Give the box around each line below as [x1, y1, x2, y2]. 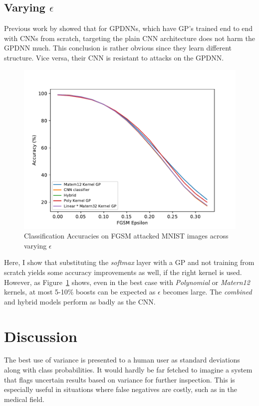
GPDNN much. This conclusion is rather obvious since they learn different [4, 42, 232, 53]
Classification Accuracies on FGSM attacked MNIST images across [24, 230, 229, 241]
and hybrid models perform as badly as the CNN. [4, 296, 156, 306]
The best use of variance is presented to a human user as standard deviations [4, 354, 240, 365]
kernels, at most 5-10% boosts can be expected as [4, 286, 156, 297]
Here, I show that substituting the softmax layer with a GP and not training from [4, 257, 255, 267]
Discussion [4, 325, 77, 346]
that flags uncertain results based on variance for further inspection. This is [4, 374, 235, 384]
